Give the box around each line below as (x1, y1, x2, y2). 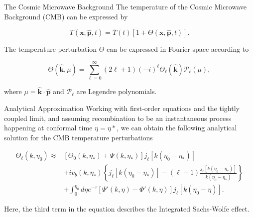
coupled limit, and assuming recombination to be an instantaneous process (4, 112, 232, 123)
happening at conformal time (4, 122, 93, 133)
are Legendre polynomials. (76, 86, 157, 97)
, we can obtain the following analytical (117, 122, 237, 133)
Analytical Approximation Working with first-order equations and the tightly (4, 103, 240, 113)
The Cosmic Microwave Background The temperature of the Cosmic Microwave (4, 1, 247, 11)
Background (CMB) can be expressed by (4, 11, 128, 21)
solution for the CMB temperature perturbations (4, 132, 153, 142)
